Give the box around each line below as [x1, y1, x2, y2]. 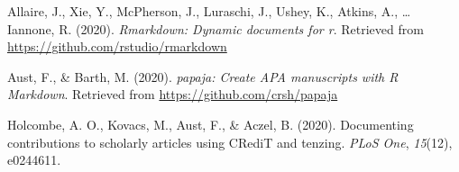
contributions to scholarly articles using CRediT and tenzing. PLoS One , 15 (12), [7, 132, 453, 151]
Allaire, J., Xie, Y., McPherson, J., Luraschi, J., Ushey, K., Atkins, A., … [7, 2, 411, 20]
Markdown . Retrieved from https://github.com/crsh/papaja [7, 85, 338, 104]
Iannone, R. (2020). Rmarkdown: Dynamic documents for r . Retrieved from [7, 19, 424, 38]
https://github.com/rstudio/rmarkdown [7, 37, 227, 56]
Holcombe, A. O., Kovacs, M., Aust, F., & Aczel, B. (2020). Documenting [7, 114, 414, 133]
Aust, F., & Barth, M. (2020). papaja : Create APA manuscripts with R [7, 67, 399, 86]
